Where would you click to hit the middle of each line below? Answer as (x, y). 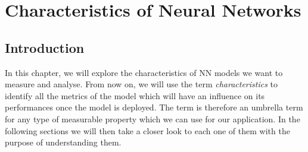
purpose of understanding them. (63, 142)
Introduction (45, 47)
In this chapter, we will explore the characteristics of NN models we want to (144, 72)
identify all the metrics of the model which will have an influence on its (135, 95)
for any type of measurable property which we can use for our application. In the (153, 118)
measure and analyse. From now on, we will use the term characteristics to (141, 84)
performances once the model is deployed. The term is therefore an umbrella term (154, 107)
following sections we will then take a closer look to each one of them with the (147, 130)
